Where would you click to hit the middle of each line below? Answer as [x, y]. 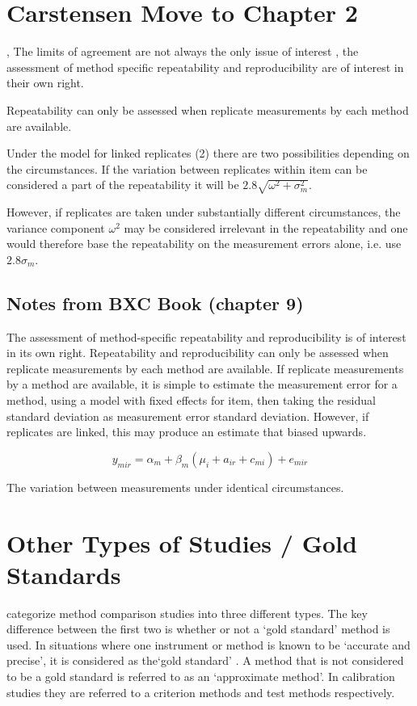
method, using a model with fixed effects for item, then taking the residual [191, 399]
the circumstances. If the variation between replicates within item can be [187, 168]
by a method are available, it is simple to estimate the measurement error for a [202, 384]
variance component [56, 227]
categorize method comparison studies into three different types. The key [187, 613]
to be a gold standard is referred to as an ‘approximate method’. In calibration [201, 677]
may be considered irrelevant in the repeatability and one [266, 227]
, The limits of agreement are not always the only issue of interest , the [183, 51]
